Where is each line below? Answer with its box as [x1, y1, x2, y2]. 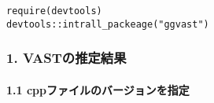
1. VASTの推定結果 [6, 48, 127, 68]
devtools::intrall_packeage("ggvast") [6, 18, 209, 30]
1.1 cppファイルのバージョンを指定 [6, 81, 190, 97]
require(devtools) [6, 6, 102, 17]
